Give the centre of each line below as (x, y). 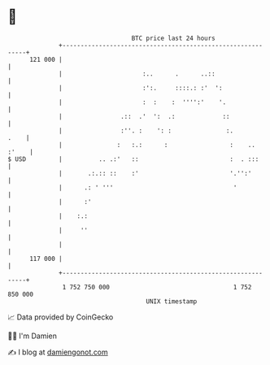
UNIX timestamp (172, 301)
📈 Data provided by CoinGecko (61, 317)
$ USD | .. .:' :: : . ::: (133, 159)
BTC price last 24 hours (174, 38)
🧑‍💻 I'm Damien (33, 336)
